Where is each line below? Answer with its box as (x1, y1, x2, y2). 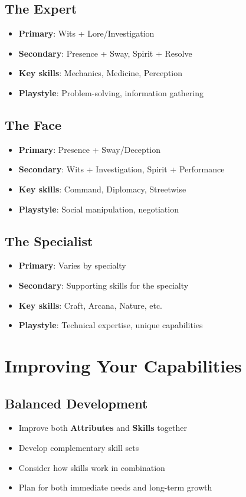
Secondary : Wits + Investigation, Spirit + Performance (18, 163, 225, 175)
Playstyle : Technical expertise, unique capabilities (18, 319, 203, 331)
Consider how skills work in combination (18, 461, 165, 473)
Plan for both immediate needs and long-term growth (18, 481, 212, 493)
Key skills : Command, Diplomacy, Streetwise (18, 182, 186, 195)
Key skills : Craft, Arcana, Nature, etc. (18, 299, 162, 311)
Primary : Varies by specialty (18, 259, 126, 272)
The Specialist (5, 231, 93, 250)
